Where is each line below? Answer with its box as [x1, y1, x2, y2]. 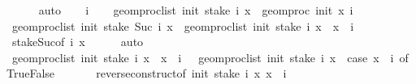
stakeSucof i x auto [11, 33, 144, 50]
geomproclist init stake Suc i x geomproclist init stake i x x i [11, 17, 354, 34]
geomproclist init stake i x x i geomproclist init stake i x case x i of [11, 48, 409, 65]
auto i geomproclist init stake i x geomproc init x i [38, 2, 353, 18]
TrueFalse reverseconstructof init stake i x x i [6, 65, 287, 82]
